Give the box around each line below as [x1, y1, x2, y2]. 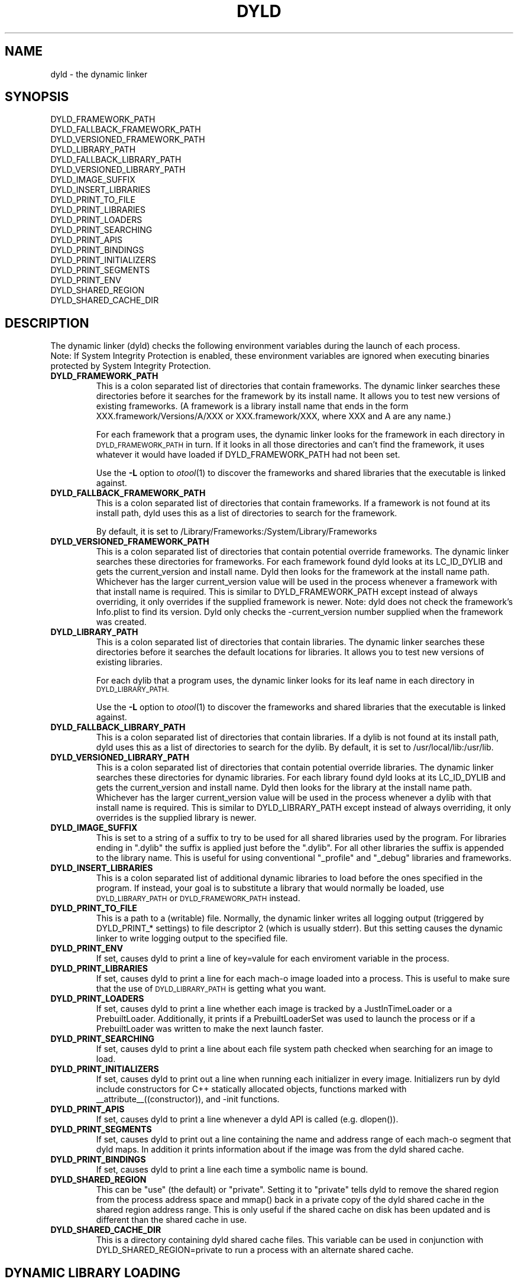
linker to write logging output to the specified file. [96, 933, 288, 944]
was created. [96, 617, 147, 627]
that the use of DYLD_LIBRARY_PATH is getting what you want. [96, 983, 326, 994]
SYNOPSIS [5, 89, 69, 105]
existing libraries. [96, 657, 163, 668]
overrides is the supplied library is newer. [96, 812, 257, 823]
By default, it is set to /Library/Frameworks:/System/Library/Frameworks [96, 526, 377, 537]
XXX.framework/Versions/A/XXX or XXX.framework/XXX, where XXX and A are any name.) [96, 411, 451, 422]
